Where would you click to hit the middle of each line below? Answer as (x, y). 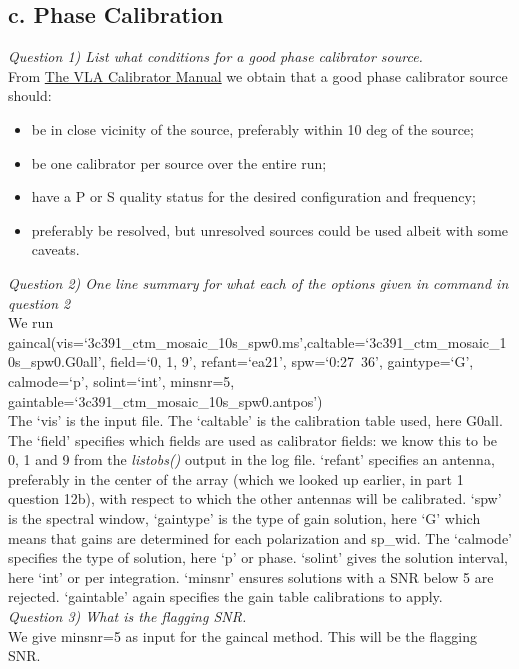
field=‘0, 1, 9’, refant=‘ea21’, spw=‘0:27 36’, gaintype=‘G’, (292, 361)
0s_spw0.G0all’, (57, 361)
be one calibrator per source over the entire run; (179, 162)
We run (31, 322)
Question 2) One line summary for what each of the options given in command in (258, 282)
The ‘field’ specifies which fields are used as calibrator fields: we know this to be (253, 439)
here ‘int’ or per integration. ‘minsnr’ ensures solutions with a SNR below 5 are (251, 576)
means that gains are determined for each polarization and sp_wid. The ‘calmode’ (260, 537)
